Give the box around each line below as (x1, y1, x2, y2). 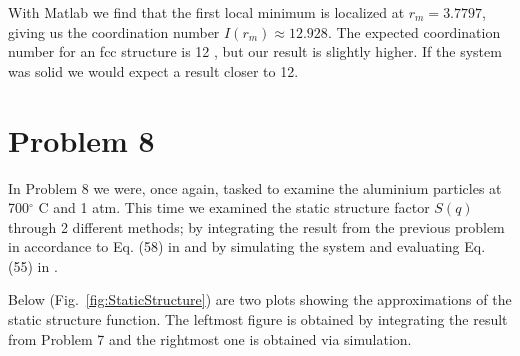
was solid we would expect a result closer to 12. (8, 60, 299, 81)
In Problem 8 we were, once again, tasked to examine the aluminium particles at (8, 177, 502, 198)
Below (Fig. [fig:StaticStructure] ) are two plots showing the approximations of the (8, 289, 512, 310)
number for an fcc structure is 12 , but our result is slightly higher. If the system (8, 41, 502, 62)
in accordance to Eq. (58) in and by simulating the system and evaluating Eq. (8, 236, 486, 257)
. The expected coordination (327, 21, 501, 42)
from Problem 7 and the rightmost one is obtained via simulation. (8, 328, 412, 349)
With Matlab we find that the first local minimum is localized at (8, 2, 405, 22)
